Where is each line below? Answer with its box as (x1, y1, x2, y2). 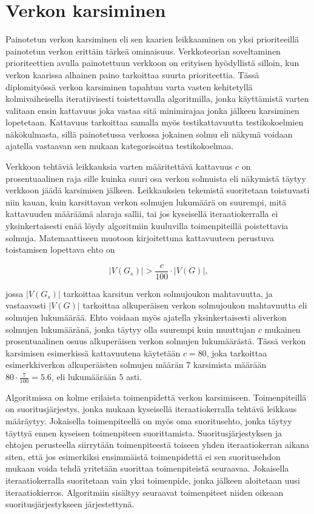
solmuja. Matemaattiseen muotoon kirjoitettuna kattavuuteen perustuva (5, 231, 274, 244)
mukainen (264, 322, 301, 335)
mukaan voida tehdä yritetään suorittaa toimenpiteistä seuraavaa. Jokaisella (5, 462, 289, 475)
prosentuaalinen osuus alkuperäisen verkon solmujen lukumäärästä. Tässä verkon (5, 335, 306, 347)
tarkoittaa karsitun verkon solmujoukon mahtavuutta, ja (63, 287, 273, 299)
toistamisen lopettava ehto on (5, 243, 115, 256)
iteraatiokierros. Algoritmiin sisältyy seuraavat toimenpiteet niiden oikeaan (5, 486, 284, 498)
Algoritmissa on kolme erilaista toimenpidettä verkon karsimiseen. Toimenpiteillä (5, 390, 307, 403)
